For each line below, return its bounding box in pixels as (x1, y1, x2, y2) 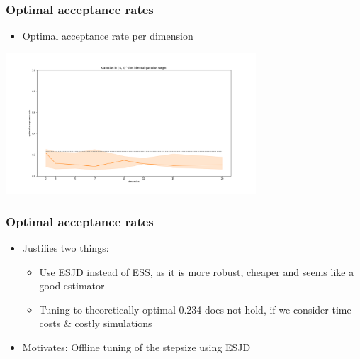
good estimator (39, 278, 105, 293)
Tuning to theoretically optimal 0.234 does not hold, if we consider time (39, 302, 351, 316)
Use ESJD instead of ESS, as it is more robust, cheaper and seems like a (39, 264, 354, 279)
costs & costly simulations (39, 316, 152, 331)
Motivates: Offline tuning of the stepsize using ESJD (22, 340, 251, 355)
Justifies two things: (22, 241, 109, 255)
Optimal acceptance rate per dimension (22, 28, 193, 43)
